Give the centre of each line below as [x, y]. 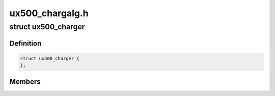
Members [25, 82]
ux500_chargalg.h [49, 13]
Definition [25, 43]
